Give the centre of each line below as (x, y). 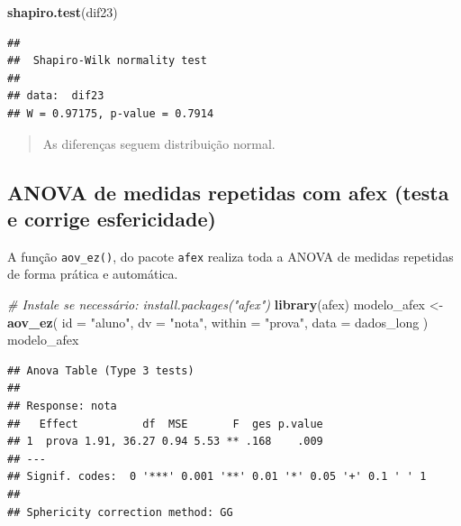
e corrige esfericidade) (112, 218)
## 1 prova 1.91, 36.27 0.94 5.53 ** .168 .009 (165, 442)
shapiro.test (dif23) (63, 12)
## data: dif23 (56, 96)
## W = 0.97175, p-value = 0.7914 (111, 113)
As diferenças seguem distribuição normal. (159, 143)
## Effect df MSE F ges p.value (165, 424)
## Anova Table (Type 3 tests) (101, 370)
